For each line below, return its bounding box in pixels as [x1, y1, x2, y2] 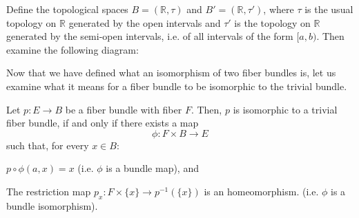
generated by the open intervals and [68, 15, 221, 30]
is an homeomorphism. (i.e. [204, 184, 319, 198]
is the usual [304, 2, 353, 16]
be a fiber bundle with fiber [65, 102, 182, 116]
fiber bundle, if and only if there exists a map [6, 116, 199, 130]
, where [263, 2, 294, 16]
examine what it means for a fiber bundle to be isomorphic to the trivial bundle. [6, 78, 347, 93]
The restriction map [6, 184, 91, 198]
